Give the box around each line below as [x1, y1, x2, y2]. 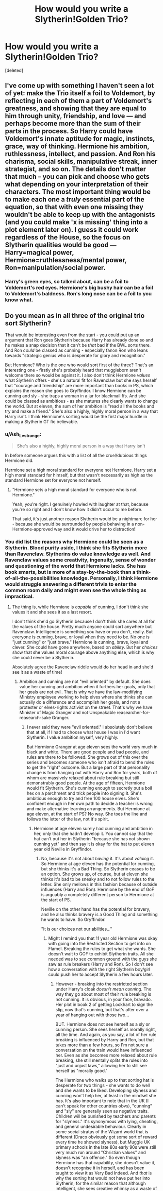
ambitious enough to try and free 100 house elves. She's [26, 795, 140, 801]
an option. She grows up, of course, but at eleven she [41, 871, 148, 877]
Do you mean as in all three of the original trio [5, 311, 145, 320]
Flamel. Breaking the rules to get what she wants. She [48, 946, 156, 952]
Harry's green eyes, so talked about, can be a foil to [5, 278, 129, 285]
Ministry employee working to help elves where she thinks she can [19, 694, 153, 700]
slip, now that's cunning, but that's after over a [55, 1006, 149, 1012]
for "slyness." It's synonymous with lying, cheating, [55, 1118, 158, 1124]
